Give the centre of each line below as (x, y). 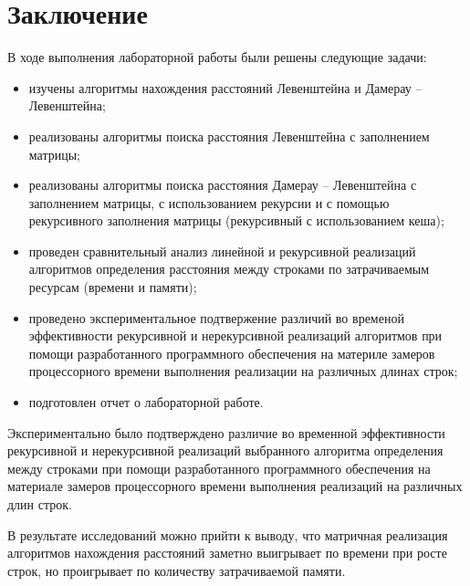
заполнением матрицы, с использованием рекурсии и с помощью (209, 202)
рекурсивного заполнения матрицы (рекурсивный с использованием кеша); (236, 220)
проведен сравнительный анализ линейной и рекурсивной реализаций (222, 251)
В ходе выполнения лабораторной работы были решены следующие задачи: (217, 57)
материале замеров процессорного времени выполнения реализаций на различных (235, 486)
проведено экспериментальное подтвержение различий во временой (216, 317)
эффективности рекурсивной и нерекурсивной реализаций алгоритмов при (235, 335)
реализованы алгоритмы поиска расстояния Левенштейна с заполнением (229, 136)
